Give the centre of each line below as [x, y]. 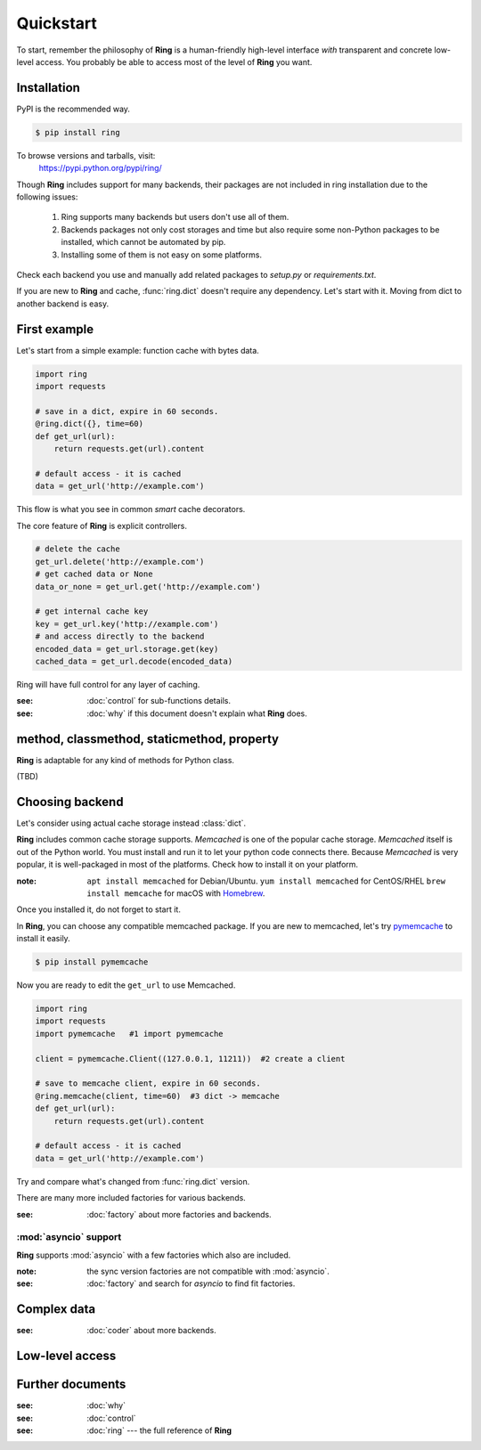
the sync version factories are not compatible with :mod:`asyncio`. [208, 1271]
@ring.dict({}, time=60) [90, 424]
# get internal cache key [92, 611]
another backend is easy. [63, 304]
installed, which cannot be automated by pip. [143, 242]
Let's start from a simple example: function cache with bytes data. [138, 350]
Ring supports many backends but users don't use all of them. [175, 217]
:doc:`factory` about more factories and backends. [179, 1214]
